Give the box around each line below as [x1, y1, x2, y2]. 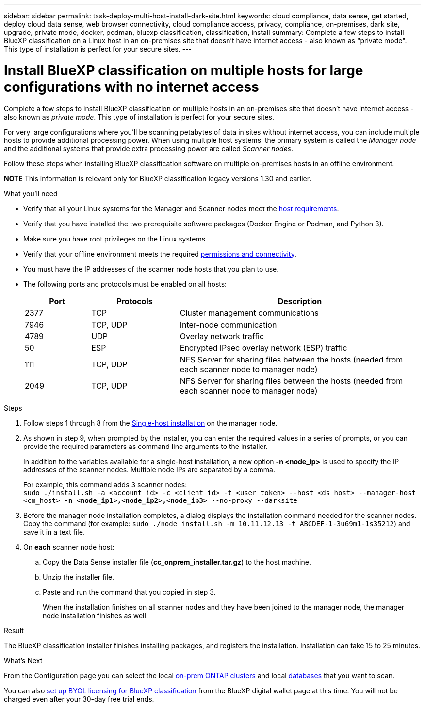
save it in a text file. [23, 527, 85, 536]
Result [4, 626, 24, 635]
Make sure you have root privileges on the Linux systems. [23, 234, 208, 243]
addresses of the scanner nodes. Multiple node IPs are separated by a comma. [23, 465, 276, 474]
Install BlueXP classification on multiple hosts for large [4, 62, 363, 79]
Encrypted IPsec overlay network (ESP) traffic [180, 343, 347, 353]
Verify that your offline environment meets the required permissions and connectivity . [23, 249, 297, 258]
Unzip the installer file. [43, 572, 114, 581]
